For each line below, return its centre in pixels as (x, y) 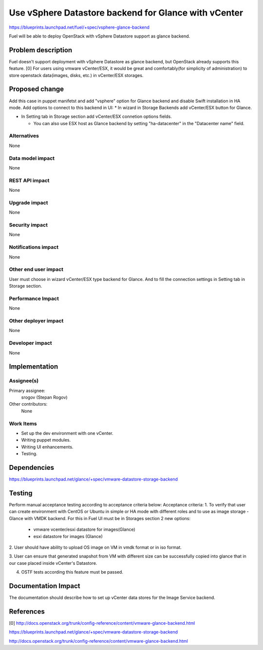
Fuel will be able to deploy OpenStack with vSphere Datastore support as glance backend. (100, 36)
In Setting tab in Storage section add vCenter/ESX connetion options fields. (97, 116)
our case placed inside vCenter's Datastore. (53, 563)
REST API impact (29, 180)
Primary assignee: (27, 390)
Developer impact (30, 343)
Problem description (41, 50)
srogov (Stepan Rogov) (44, 397)
